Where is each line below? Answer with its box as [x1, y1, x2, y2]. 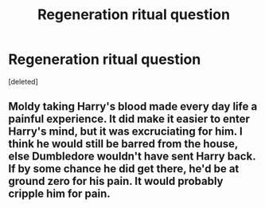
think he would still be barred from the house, [8, 137, 239, 151]
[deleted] [8, 77, 38, 86]
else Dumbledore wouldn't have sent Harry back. [8, 150, 256, 163]
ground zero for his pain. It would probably [8, 175, 224, 188]
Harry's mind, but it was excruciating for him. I [8, 125, 243, 139]
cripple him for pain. [8, 187, 111, 201]
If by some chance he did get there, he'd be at [8, 162, 240, 176]
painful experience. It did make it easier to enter [8, 112, 251, 126]
